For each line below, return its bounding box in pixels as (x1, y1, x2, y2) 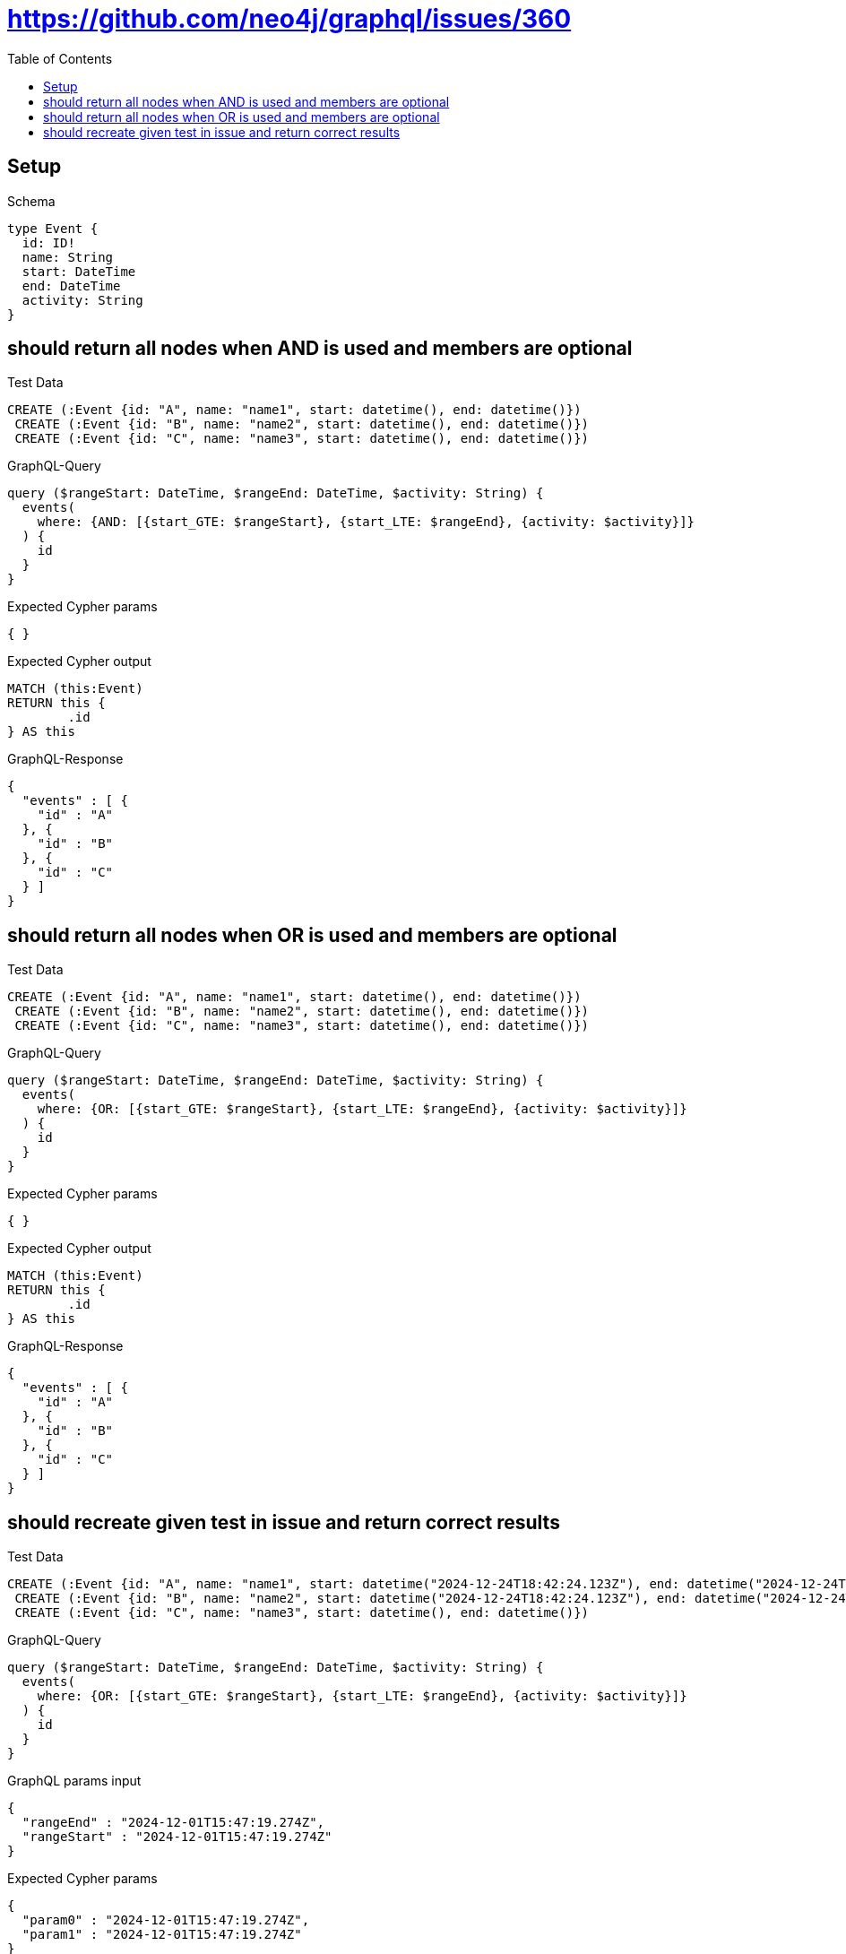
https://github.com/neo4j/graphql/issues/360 (7, 4, 572, 34)
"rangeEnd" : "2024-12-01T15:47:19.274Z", (22, 1815, 325, 1830)
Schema (7, 193, 56, 209)
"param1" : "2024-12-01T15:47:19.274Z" (22, 1927, 302, 1942)
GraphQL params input (7, 1773, 142, 1789)
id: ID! (22, 235, 75, 250)
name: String (22, 249, 114, 264)
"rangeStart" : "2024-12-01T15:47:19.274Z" (22, 1829, 332, 1845)
